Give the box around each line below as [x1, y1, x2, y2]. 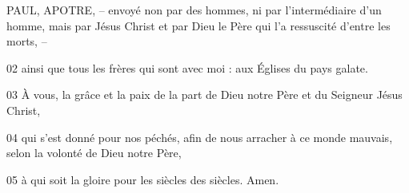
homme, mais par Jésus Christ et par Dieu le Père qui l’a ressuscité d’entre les [6, 17, 391, 33]
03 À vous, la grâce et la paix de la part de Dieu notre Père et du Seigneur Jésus [6, 86, 403, 103]
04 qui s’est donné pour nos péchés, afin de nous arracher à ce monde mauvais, [6, 128, 393, 145]
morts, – [6, 33, 47, 49]
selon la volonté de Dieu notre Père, [6, 144, 182, 161]
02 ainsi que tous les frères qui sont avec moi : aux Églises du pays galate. [6, 59, 368, 76]
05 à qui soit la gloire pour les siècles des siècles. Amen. [6, 171, 279, 187]
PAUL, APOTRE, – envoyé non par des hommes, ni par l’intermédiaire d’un [6, 2, 382, 18]
